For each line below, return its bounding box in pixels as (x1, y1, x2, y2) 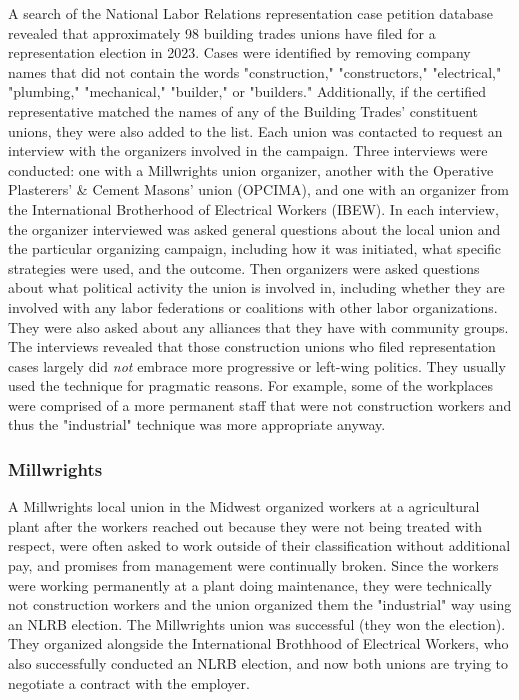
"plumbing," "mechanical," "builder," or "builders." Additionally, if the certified (8, 81, 487, 102)
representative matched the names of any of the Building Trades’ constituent (8, 100, 478, 121)
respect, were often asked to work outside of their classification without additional (8, 535, 511, 556)
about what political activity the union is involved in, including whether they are (8, 277, 505, 298)
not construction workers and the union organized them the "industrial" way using (8, 594, 512, 615)
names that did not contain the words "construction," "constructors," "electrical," (8, 61, 502, 82)
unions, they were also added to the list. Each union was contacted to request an (8, 120, 503, 141)
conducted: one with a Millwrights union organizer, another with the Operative (8, 159, 494, 180)
